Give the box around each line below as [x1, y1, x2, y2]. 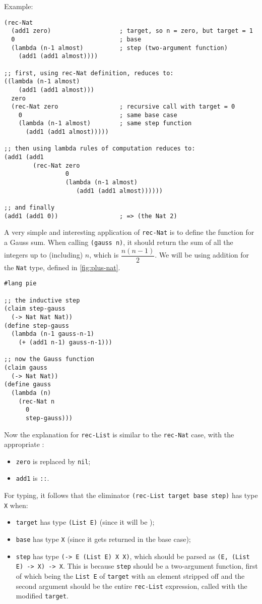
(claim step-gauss [4, 305, 65, 313]
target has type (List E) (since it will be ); [16, 517, 155, 527]
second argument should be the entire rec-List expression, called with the [16, 580, 247, 591]
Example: [4, 1, 33, 11]
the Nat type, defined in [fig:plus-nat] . [4, 262, 120, 272]
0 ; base [11, 35, 142, 43]
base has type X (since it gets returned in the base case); [16, 534, 191, 544]
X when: [4, 499, 28, 510]
